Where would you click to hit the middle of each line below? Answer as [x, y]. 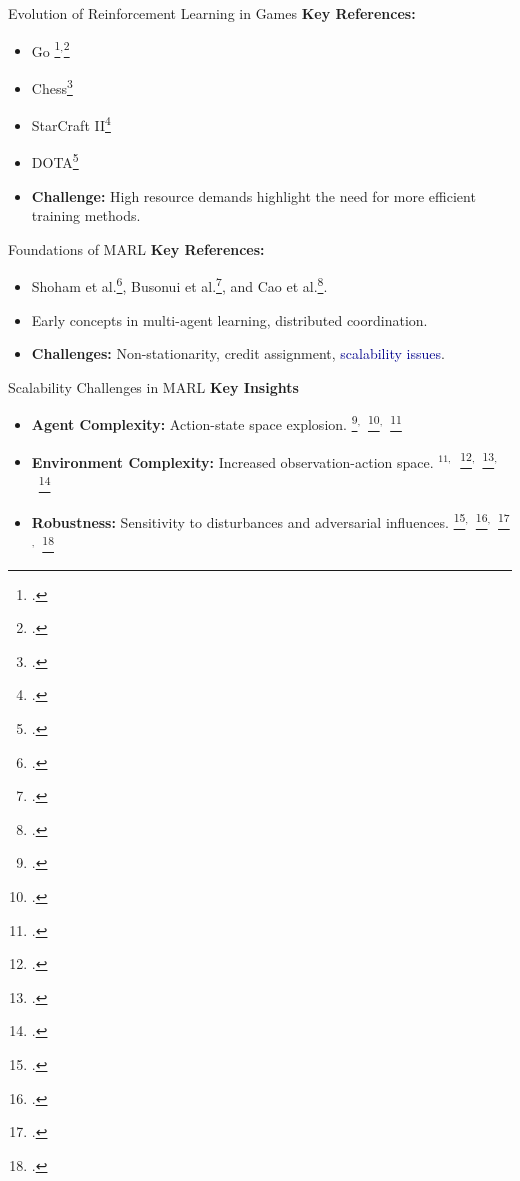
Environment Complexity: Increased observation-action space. [232, 461]
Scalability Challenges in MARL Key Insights [153, 386]
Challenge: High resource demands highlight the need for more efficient [253, 195]
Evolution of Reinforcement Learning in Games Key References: [212, 13]
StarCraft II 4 [71, 123]
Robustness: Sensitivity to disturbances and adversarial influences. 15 [248, 520]
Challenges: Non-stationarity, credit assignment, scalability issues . [238, 353]
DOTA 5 [55, 160]
